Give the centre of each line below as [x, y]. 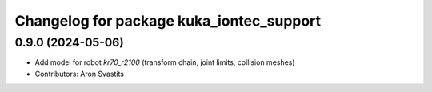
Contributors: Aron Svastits [79, 74]
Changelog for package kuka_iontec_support [168, 21]
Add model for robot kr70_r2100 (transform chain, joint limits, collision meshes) [165, 62]
